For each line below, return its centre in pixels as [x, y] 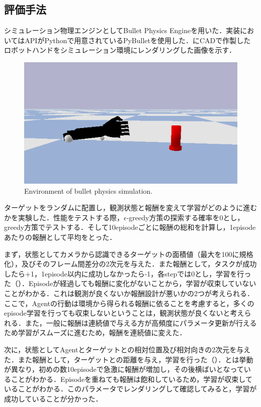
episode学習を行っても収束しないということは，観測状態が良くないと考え [124, 313]
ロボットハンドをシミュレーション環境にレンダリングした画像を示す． [120, 50]
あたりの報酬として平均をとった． [60, 237]
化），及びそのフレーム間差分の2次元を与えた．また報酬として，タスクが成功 [130, 264]
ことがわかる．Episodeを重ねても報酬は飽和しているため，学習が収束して [132, 379]
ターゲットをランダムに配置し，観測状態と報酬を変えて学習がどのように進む [131, 208]
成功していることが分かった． [53, 398]
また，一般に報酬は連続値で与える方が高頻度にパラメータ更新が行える [141, 322]
